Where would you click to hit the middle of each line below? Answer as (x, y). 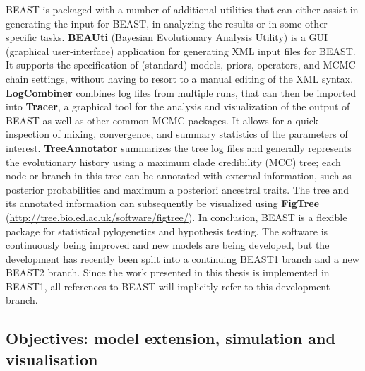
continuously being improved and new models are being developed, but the (168, 245)
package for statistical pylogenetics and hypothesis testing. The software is (167, 231)
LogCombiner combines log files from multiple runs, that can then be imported (181, 92)
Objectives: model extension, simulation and (170, 338)
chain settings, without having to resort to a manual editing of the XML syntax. (180, 78)
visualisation (52, 359)
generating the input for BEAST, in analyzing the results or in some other (167, 23)
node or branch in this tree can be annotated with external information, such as (179, 176)
